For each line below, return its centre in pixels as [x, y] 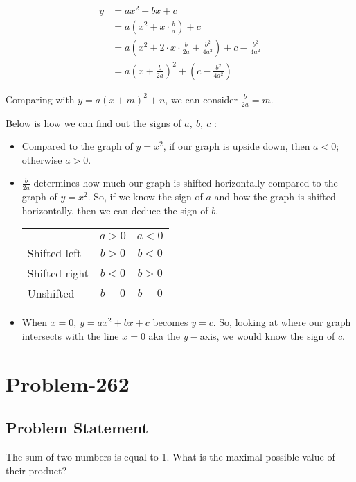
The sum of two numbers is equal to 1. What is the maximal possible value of [170, 457]
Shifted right [58, 273]
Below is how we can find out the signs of [94, 122]
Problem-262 [68, 383]
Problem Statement [77, 428]
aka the [164, 335]
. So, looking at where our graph [282, 322]
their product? [36, 470]
